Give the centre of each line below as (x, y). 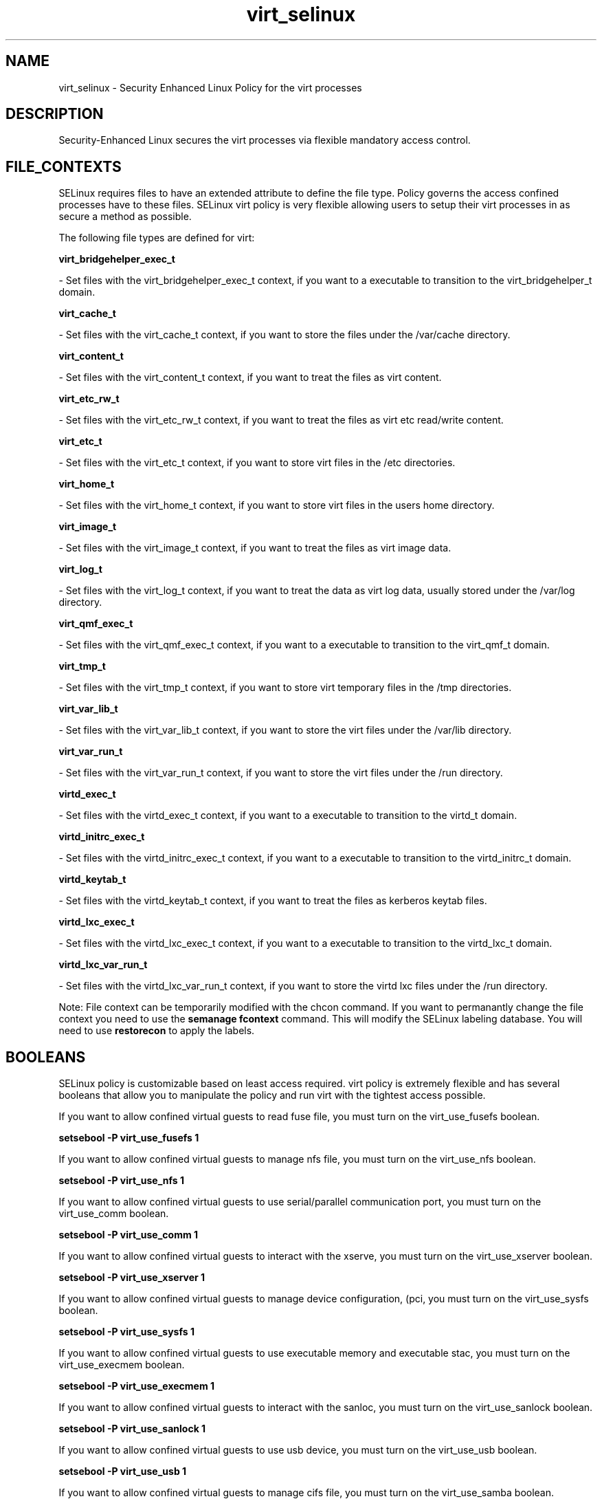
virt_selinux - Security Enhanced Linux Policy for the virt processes (210, 87)
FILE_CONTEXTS (64, 166)
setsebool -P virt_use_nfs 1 (122, 1181)
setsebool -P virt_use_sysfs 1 (126, 1332)
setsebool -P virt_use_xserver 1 (132, 1278)
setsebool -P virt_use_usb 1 (123, 1471)
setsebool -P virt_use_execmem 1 (137, 1386)
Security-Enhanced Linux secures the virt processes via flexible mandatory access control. (265, 140)
